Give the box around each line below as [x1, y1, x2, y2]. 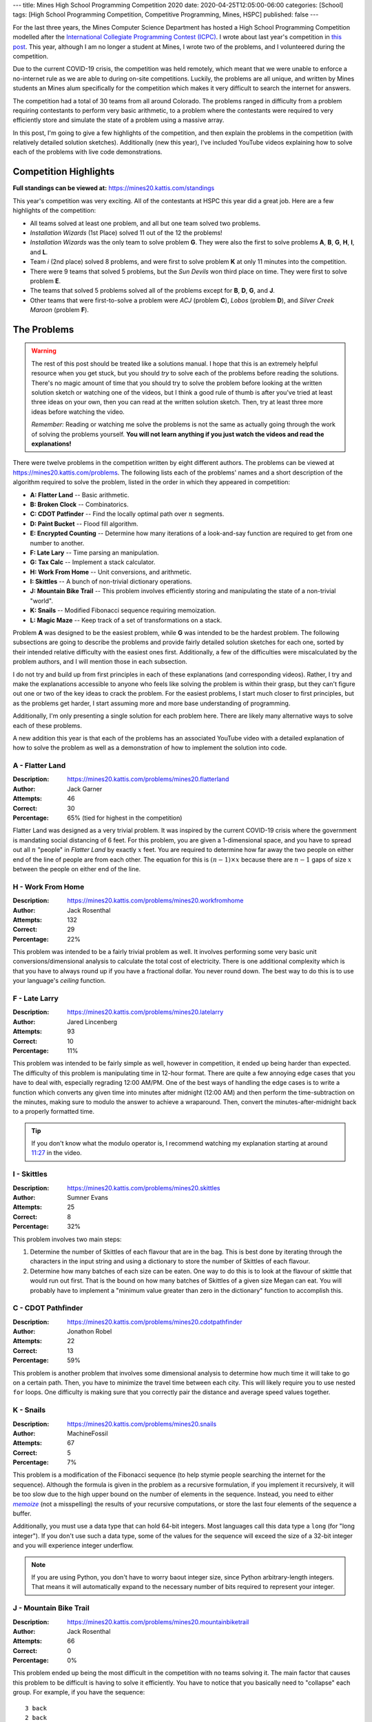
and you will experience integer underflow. [12, 1542, 134, 1550]
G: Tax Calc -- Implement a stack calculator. [30, 558, 156, 566]
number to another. [30, 539, 85, 547]
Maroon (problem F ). [30, 306, 90, 314]
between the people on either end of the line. [12, 864, 141, 873]
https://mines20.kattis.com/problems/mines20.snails [67, 1420, 217, 1428]
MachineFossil [67, 1429, 108, 1438]
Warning [31, 346, 56, 355]
